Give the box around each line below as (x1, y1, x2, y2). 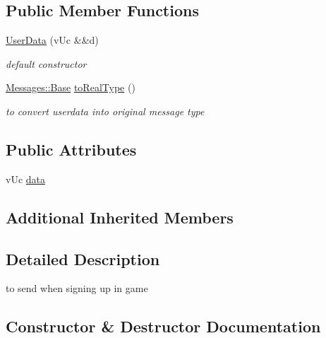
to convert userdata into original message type (6, 103, 205, 118)
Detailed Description (6, 247, 160, 269)
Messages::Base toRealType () (6, 80, 135, 95)
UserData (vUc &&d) (6, 33, 99, 47)
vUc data (6, 171, 46, 186)
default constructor (6, 56, 87, 71)
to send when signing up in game (6, 281, 148, 296)
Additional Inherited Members (6, 206, 234, 228)
